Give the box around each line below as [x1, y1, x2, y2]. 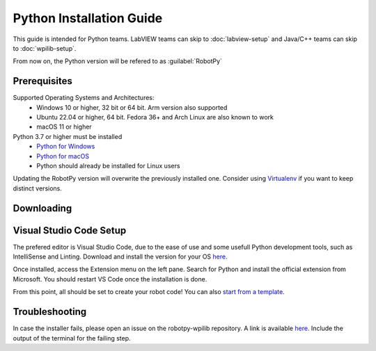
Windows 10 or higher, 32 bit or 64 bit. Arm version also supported [36, 103, 228, 111]
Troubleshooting [13, 306, 87, 318]
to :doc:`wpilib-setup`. [13, 44, 77, 52]
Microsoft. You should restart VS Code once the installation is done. [13, 275, 207, 283]
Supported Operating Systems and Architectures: [13, 94, 155, 102]
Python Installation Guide [13, 10, 163, 26]
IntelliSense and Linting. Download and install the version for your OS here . [13, 252, 228, 261]
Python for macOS [36, 152, 90, 160]
